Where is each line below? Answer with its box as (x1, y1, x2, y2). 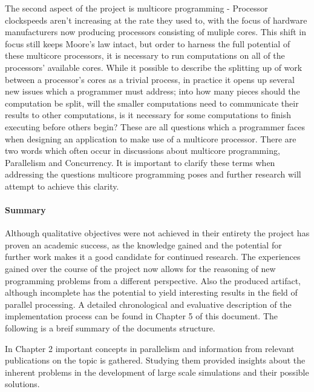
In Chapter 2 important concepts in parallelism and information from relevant (5, 342, 295, 354)
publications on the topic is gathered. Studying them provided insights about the (5, 354, 306, 367)
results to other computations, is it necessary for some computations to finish (5, 108, 291, 121)
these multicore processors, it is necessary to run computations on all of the (5, 49, 285, 62)
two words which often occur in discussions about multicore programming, (5, 144, 280, 157)
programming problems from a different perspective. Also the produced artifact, (5, 274, 301, 287)
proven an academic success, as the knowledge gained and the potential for (5, 238, 282, 251)
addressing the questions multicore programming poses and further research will (5, 168, 301, 181)
